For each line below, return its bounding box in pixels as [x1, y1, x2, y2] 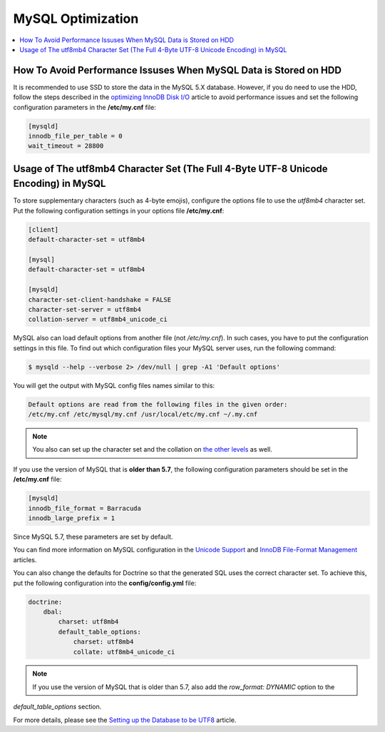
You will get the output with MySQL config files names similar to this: [13, 381, 215, 390]
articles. [13, 555, 37, 564]
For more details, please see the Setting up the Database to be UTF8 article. [13, 716, 237, 724]
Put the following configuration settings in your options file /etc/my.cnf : [13, 206, 225, 215]
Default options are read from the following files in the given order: [28, 400, 288, 408]
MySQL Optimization [13, 11, 139, 26]
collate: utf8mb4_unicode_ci [73, 648, 175, 656]
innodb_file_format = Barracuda [28, 504, 142, 512]
